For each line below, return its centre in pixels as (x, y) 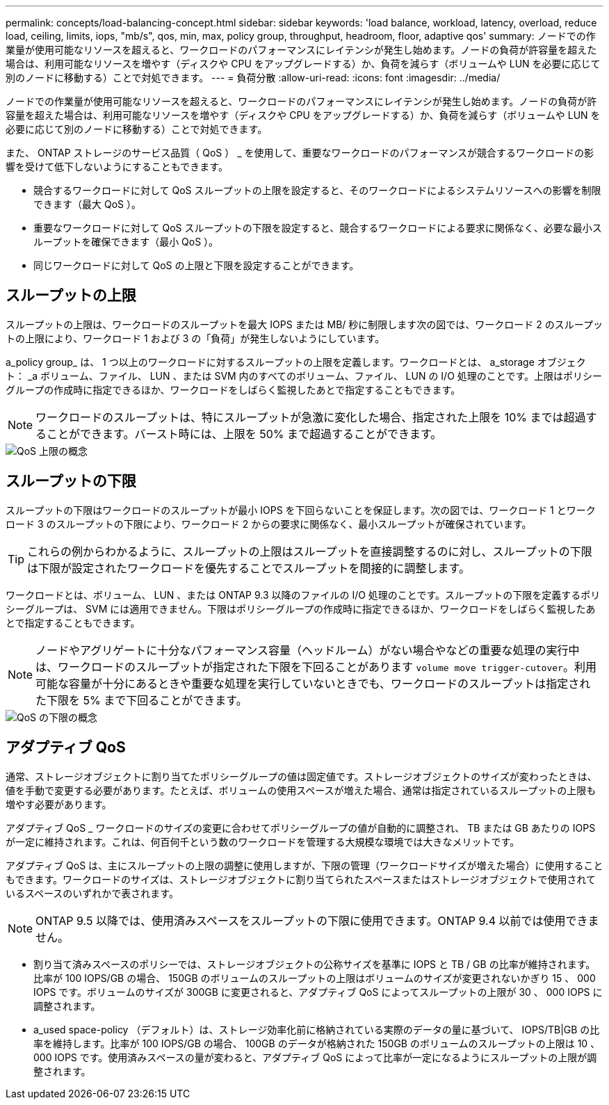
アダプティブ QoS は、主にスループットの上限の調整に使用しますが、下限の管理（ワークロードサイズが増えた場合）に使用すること (304, 865)
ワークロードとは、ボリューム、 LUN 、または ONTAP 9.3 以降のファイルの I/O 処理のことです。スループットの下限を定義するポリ (303, 595)
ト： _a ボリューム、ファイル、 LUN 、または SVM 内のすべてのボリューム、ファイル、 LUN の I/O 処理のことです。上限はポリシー (304, 376)
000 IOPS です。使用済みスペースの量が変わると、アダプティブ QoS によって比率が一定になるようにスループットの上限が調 (315, 1057)
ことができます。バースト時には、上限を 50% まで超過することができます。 (244, 434)
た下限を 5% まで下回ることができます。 (141, 700)
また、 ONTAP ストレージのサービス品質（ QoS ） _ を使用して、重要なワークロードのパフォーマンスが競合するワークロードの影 (300, 153)
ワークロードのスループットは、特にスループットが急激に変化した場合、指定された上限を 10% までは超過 (311, 417)
